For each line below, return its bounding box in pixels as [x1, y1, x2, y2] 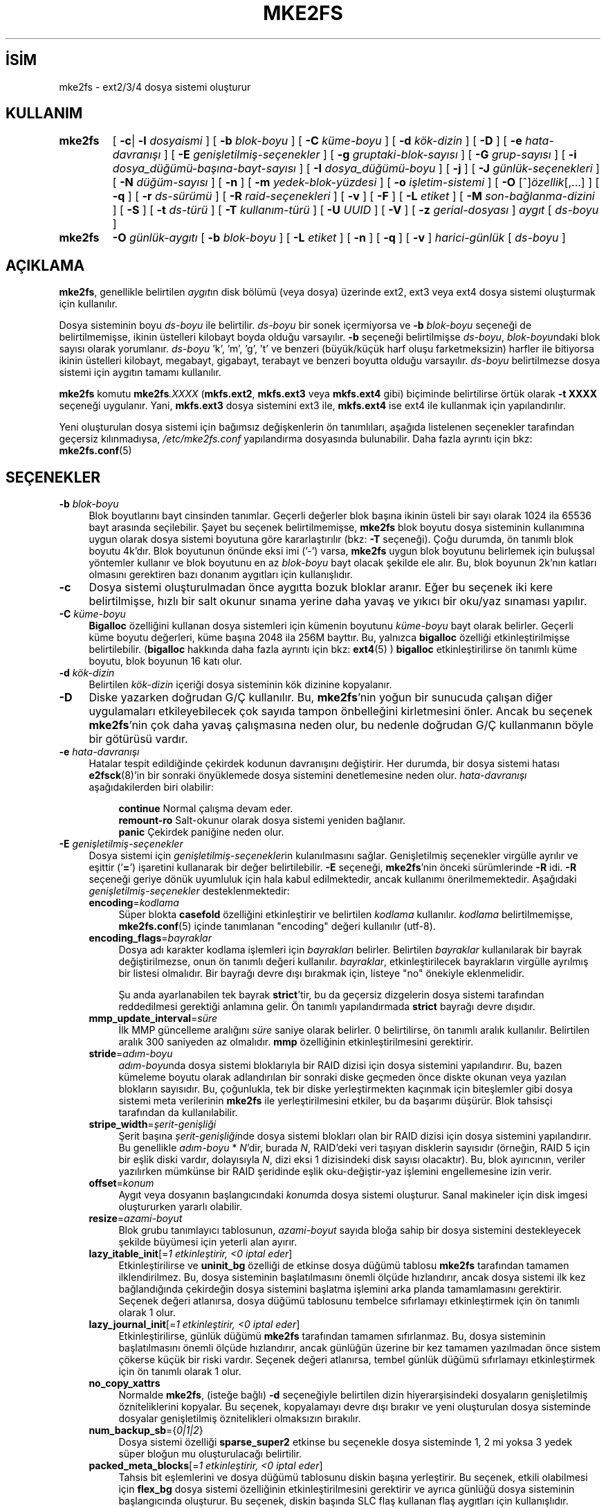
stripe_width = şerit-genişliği [89, 1118, 217, 1131]
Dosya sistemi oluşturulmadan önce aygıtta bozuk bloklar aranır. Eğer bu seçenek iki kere [89, 580, 553, 595]
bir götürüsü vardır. [89, 732, 188, 746]
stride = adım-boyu [89, 1048, 173, 1060]
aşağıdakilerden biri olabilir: [89, 781, 214, 793]
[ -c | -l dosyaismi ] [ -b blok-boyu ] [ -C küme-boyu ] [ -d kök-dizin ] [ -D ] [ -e [112, 134, 522, 148]
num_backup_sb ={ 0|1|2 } [89, 1424, 203, 1437]
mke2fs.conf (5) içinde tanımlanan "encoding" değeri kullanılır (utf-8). [118, 920, 436, 933]
